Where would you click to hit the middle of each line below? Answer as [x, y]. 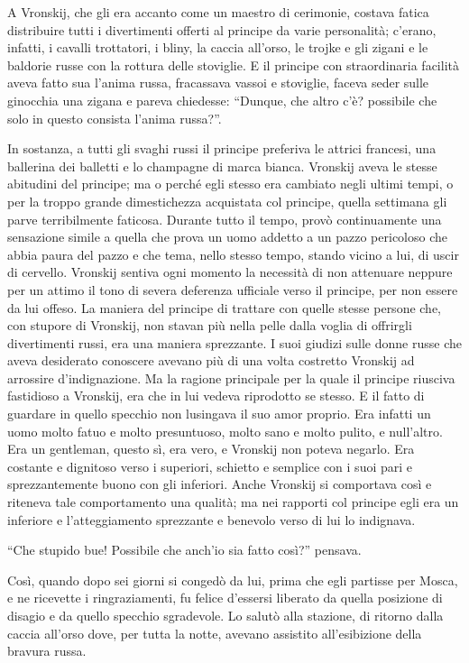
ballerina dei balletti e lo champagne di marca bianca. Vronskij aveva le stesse [222, 166]
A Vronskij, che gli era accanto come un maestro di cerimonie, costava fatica [218, 12]
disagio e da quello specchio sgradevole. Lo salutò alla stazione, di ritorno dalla [225, 615]
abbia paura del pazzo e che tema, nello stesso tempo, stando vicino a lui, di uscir [233, 254]
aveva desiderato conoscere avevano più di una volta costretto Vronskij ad [211, 360]
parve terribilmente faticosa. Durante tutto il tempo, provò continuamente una [225, 219]
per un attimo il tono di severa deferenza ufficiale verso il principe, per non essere [233, 289]
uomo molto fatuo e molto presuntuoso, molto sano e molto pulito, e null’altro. [225, 431]
